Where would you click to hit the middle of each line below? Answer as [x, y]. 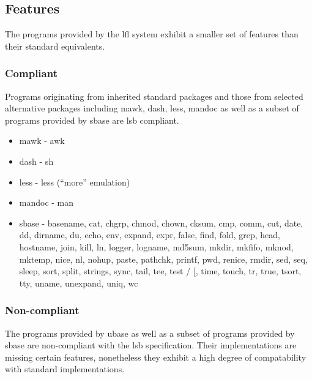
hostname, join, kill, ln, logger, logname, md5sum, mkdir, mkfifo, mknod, [156, 246]
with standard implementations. [65, 369]
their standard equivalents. [55, 46]
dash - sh [36, 161]
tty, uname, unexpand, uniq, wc [79, 283]
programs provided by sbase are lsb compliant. [92, 120]
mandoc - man [46, 202]
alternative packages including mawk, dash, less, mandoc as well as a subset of [152, 108]
